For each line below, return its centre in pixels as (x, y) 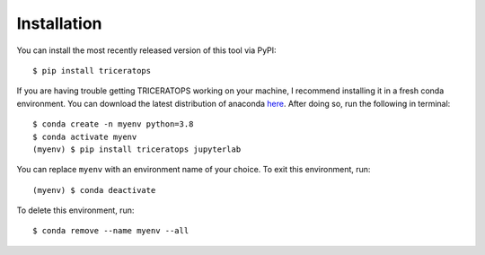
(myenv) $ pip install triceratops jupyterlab (137, 149)
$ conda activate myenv (85, 136)
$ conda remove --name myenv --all (111, 231)
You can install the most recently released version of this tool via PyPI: (147, 50)
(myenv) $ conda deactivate (94, 190)
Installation (59, 23)
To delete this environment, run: (75, 210)
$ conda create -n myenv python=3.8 (113, 124)
